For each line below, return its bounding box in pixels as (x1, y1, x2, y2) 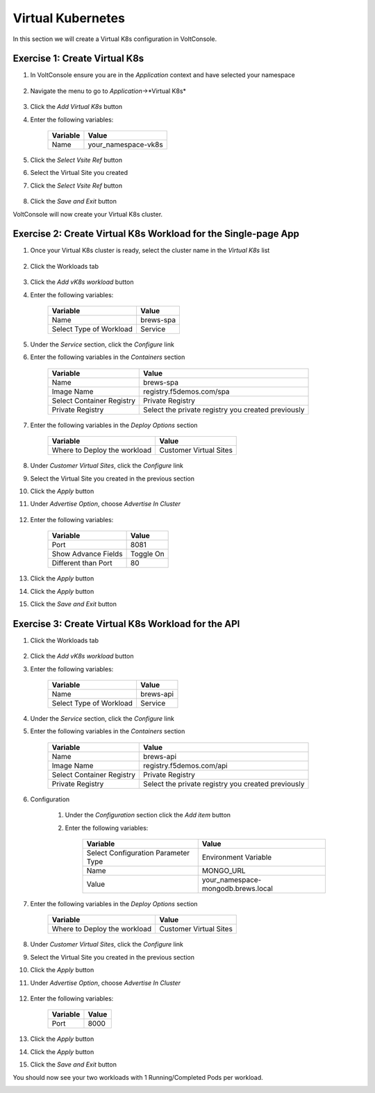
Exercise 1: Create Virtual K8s (12, 53, 144, 65)
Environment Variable (201, 852, 272, 862)
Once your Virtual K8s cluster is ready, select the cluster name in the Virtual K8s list (30, 247, 270, 255)
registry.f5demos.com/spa (143, 386, 230, 396)
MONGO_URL (201, 865, 246, 875)
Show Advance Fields (51, 549, 123, 559)
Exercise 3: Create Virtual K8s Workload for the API (12, 618, 240, 630)
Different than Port (51, 558, 112, 568)
